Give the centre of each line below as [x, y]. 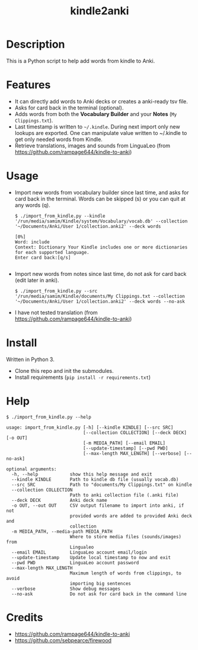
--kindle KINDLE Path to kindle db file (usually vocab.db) [95, 479]
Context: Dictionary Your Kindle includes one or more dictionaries [101, 247]
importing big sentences [100, 583]
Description [36, 44]
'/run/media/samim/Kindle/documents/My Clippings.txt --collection [100, 296]
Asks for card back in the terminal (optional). [69, 108]
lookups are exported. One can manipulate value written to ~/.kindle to [101, 133]
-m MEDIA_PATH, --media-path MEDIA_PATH [62, 531]
